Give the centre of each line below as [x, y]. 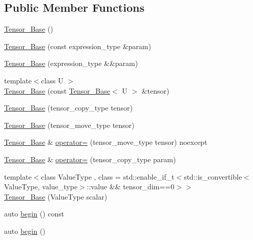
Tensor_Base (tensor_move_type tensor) [69, 125]
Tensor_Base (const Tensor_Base [57, 90]
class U [52, 80]
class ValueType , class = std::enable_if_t [108, 176]
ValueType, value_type [41, 187]
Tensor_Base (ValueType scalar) [56, 196]
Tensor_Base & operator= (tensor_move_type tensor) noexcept [106, 142]
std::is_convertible [213, 176]
